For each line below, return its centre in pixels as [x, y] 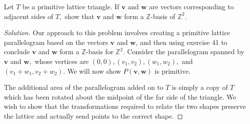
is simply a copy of [200, 87]
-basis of [163, 16]
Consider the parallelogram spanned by [186, 52]
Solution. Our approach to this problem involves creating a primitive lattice [117, 32]
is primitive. [173, 71]
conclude [17, 52]
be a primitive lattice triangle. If [71, 6]
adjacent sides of [29, 16]
